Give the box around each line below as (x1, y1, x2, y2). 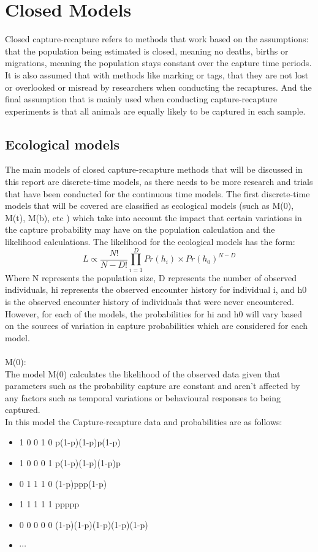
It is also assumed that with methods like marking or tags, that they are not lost (5, 68, 309, 81)
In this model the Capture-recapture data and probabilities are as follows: (5, 415, 282, 428)
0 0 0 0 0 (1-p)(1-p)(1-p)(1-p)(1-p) (19, 518, 148, 531)
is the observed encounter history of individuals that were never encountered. (5, 295, 294, 308)
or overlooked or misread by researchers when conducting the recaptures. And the (5, 80, 312, 93)
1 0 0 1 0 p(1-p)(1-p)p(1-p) (19, 436, 121, 448)
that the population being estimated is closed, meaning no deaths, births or (5, 44, 289, 57)
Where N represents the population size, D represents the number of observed (5, 271, 297, 284)
